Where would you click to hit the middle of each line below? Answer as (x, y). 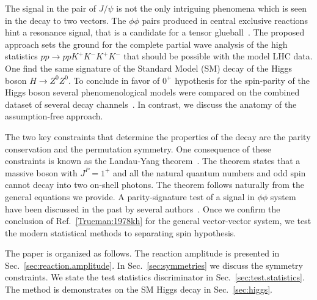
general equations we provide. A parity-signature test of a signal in (130, 196)
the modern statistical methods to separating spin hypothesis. (121, 232)
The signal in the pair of (51, 8)
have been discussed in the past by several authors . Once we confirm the (143, 208)
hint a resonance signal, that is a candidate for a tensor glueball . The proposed (155, 32)
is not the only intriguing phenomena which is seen (212, 8)
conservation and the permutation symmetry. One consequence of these (138, 148)
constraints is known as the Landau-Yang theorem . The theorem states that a (153, 161)
